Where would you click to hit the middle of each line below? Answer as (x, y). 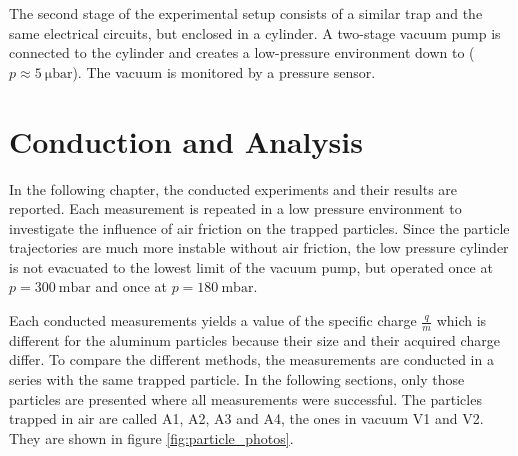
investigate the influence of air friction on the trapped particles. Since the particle (259, 227)
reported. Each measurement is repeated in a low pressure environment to (235, 208)
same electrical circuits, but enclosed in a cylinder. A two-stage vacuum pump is (255, 32)
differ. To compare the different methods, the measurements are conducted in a (251, 359)
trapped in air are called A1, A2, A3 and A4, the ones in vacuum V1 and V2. (246, 418)
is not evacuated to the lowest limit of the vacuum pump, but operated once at (251, 266)
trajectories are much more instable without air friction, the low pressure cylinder (259, 247)
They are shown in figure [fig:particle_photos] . (151, 437)
